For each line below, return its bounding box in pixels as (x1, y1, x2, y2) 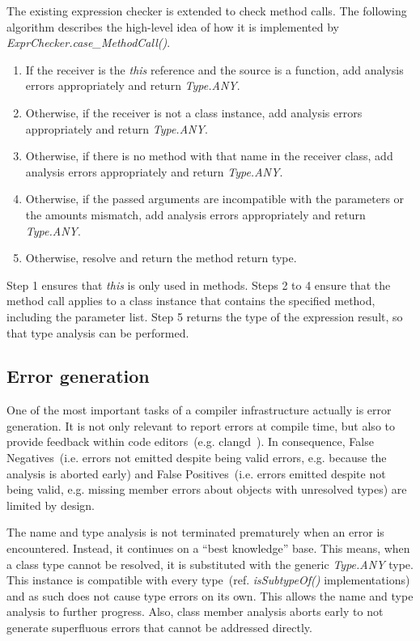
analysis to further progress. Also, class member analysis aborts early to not (6, 603, 384, 620)
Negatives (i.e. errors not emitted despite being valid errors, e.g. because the (6, 449, 387, 466)
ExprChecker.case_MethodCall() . (6, 34, 171, 51)
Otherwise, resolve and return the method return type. (25, 249, 297, 266)
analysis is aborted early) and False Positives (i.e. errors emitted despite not (6, 465, 386, 482)
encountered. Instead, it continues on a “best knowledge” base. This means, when (6, 540, 410, 557)
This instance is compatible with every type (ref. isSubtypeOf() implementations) (6, 571, 410, 588)
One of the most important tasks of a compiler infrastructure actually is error (6, 401, 392, 418)
